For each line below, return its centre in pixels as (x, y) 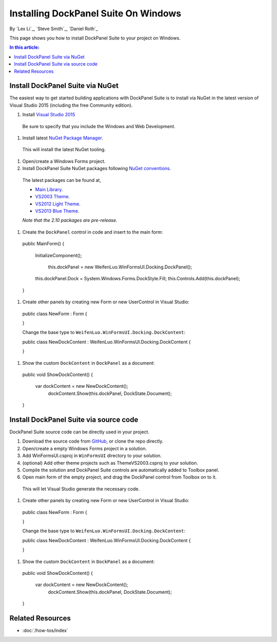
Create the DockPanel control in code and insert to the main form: (93, 232)
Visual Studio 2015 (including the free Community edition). (71, 105)
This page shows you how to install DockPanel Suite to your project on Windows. (95, 38)
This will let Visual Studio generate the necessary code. (81, 489)
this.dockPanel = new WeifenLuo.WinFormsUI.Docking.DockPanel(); (120, 267)
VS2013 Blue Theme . (57, 211)
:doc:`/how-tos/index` (45, 630)
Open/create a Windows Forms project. (64, 161)
